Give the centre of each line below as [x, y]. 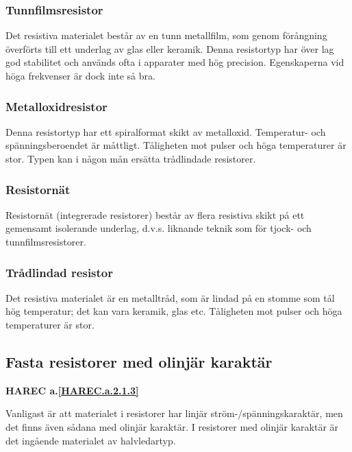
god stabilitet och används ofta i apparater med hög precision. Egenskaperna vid [175, 62]
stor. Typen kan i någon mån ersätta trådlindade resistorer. [131, 158]
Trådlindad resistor [59, 272]
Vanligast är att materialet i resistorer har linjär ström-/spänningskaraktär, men [174, 413]
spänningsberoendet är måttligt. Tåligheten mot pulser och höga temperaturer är [176, 145]
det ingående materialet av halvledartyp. [91, 440]
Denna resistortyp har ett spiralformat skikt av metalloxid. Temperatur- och [166, 131]
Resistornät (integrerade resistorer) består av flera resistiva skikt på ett [155, 214]
